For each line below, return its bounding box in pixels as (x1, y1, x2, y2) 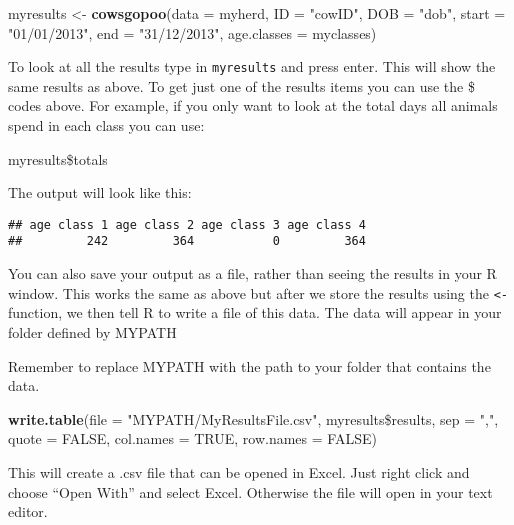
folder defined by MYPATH (8, 321, 177, 342)
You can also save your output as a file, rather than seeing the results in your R (8, 263, 497, 284)
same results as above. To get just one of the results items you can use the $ (8, 75, 475, 96)
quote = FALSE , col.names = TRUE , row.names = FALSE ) (8, 428, 377, 449)
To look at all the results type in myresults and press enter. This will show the (8, 56, 496, 77)
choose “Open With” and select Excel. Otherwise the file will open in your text (8, 481, 493, 502)
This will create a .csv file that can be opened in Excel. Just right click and (8, 461, 470, 482)
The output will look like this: (8, 182, 192, 203)
